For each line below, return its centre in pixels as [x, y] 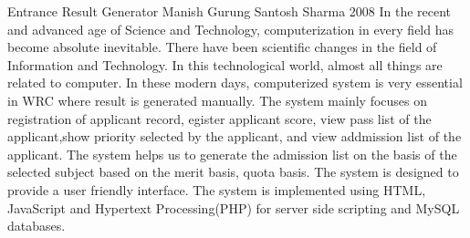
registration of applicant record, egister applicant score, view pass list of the [219, 118]
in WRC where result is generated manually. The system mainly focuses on [218, 100]
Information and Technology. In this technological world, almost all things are [225, 64]
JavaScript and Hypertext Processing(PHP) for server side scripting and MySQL [234, 207]
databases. [37, 226]
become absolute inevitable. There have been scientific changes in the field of [222, 47]
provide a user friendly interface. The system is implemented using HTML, [217, 189]
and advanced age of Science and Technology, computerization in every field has [230, 29]
